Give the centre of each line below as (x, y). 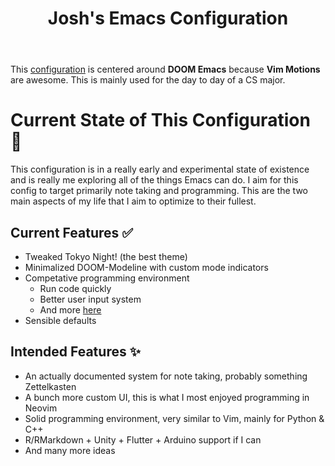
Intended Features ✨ (75, 352)
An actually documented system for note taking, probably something (166, 376)
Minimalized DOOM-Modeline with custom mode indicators (146, 267)
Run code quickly (75, 288)
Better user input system (90, 299)
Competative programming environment (107, 278)
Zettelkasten (50, 386)
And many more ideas (70, 450)
